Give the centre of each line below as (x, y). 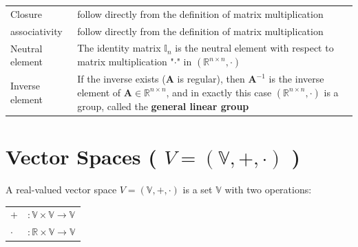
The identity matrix (119, 48)
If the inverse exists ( (122, 79)
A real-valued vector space (61, 190)
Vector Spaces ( (81, 157)
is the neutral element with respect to (254, 48)
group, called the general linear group (163, 106)
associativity (36, 31)
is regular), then (211, 79)
